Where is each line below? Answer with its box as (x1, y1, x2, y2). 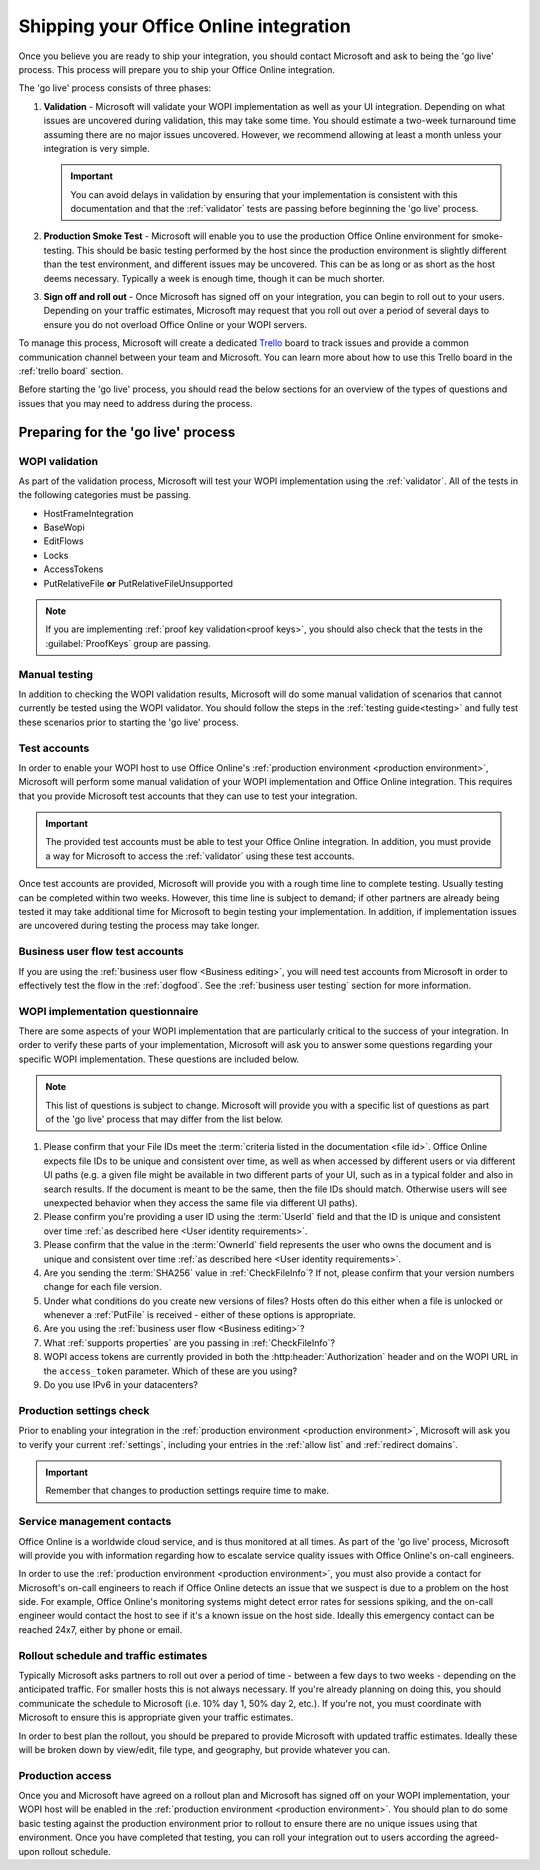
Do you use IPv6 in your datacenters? (43, 1379, 199, 1391)
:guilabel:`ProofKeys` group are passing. (45, 637, 212, 649)
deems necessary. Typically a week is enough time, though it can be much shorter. (43, 272, 385, 284)
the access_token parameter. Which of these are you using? (43, 1365, 298, 1377)
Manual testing (18, 667, 94, 681)
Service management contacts (18, 1515, 172, 1529)
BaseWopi (43, 521, 85, 534)
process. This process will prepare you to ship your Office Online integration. (18, 63, 335, 75)
